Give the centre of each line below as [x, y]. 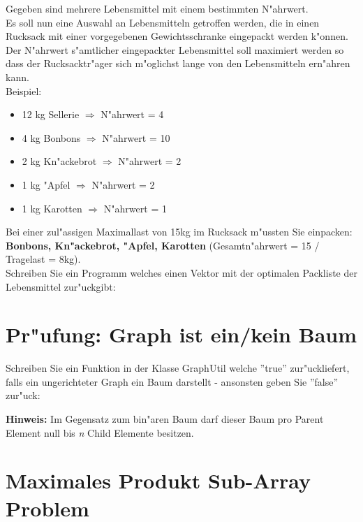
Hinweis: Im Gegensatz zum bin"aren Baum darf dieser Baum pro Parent [165, 419]
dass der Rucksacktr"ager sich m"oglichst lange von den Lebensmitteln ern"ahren [178, 63]
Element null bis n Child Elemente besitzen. [100, 432]
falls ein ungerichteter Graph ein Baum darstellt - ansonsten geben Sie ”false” [172, 381]
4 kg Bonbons [51, 137]
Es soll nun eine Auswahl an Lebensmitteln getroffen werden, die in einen [163, 22]
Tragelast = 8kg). [43, 259]
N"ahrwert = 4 [132, 114]
